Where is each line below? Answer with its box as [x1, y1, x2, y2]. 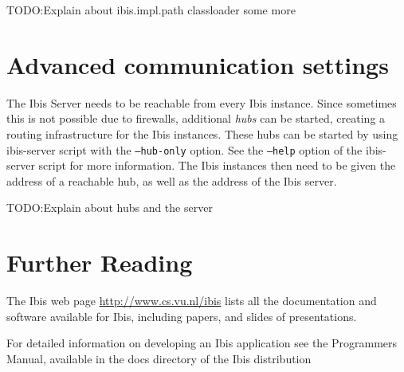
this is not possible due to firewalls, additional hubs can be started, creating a [6, 110, 386, 127]
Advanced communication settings [6, 48, 389, 80]
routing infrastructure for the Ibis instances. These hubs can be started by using [6, 125, 398, 142]
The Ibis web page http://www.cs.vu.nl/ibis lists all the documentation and [6, 292, 377, 309]
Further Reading [6, 246, 193, 279]
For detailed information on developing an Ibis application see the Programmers [6, 335, 398, 351]
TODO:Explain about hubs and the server [6, 199, 213, 216]
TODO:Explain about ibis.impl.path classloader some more [6, 2, 296, 18]
